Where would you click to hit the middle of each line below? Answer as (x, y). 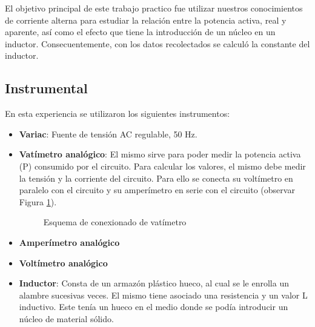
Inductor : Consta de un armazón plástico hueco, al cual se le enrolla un (154, 283)
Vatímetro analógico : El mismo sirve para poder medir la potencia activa (160, 154)
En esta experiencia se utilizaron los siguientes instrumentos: (118, 114)
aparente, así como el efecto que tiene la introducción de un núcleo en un (140, 32)
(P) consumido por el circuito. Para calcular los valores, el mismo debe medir (162, 166)
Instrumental (46, 88)
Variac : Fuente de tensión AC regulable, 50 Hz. (108, 134)
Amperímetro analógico (69, 242)
